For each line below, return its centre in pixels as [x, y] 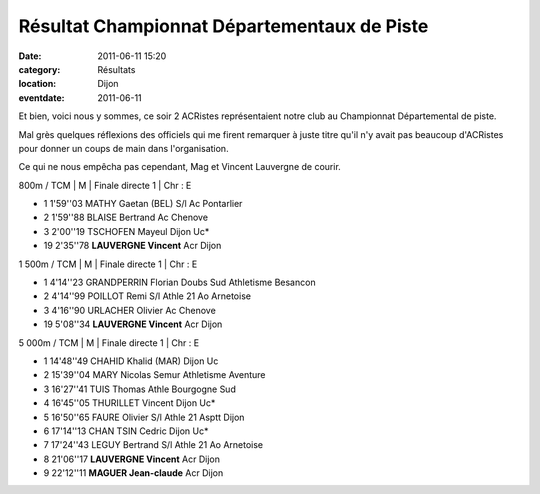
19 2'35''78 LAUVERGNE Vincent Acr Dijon [132, 246]
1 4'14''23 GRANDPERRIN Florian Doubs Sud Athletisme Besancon [179, 282]
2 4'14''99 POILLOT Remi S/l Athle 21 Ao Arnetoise [147, 296]
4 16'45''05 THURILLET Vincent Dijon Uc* [129, 403]
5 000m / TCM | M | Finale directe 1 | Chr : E [109, 342]
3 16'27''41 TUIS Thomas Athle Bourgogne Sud [140, 389]
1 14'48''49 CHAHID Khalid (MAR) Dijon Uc [131, 361]
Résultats [116, 69]
